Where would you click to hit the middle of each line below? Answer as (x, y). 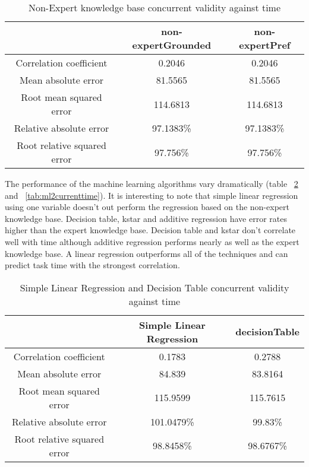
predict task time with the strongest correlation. (92, 265)
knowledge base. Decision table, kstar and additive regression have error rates (146, 218)
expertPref (265, 45)
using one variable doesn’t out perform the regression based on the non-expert (147, 207)
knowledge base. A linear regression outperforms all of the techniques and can (146, 253)
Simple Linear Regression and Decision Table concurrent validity (154, 287)
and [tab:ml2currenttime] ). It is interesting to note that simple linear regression (152, 195)
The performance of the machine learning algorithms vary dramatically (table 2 (152, 183)
